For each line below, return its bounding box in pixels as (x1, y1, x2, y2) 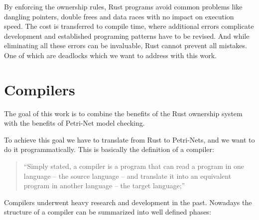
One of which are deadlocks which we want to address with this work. (4, 50, 217, 60)
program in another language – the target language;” (23, 180, 185, 191)
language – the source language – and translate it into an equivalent (23, 170, 232, 181)
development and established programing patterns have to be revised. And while (4, 30, 250, 41)
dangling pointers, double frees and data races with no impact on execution (4, 11, 234, 21)
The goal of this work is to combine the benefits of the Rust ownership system (4, 108, 243, 118)
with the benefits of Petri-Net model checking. (4, 118, 145, 128)
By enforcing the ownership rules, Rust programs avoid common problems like (4, 1, 243, 11)
